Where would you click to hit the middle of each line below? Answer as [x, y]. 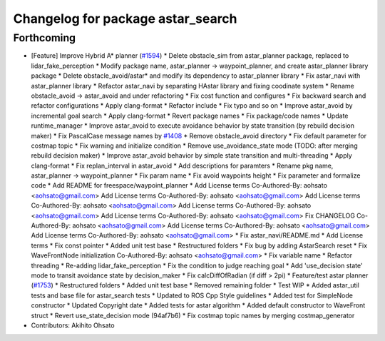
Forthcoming [45, 38]
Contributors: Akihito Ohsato [73, 325]
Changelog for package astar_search [125, 19]
